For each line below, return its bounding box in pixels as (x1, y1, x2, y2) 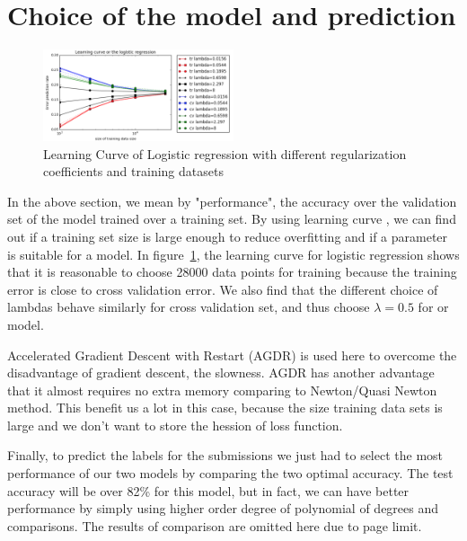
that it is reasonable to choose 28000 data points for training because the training (7, 262, 457, 281)
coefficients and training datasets (43, 162, 224, 181)
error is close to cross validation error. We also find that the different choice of (7, 279, 438, 298)
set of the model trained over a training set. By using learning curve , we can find (7, 209, 456, 228)
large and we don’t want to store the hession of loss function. (7, 415, 343, 434)
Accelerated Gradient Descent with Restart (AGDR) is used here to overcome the (7, 345, 457, 364)
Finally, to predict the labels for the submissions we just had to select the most (7, 446, 444, 465)
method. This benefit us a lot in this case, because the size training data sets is (7, 398, 443, 417)
